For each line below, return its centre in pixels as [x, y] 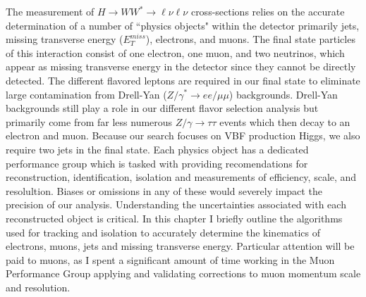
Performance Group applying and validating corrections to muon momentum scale [183, 273]
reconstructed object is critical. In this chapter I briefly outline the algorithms [174, 218]
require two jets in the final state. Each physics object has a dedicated [157, 149]
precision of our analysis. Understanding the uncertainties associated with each [176, 204]
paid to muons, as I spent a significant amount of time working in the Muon [170, 259]
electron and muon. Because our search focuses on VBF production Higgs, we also [183, 135]
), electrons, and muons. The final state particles [250, 39]
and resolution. [38, 287]
